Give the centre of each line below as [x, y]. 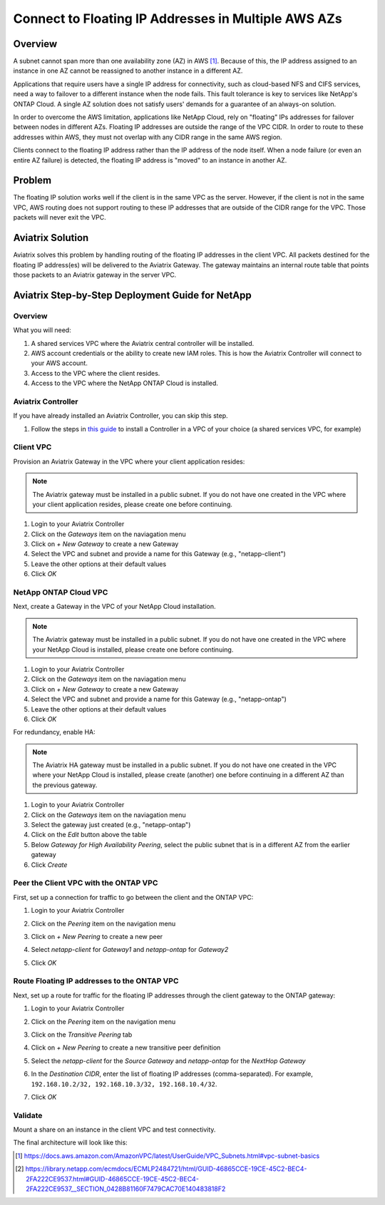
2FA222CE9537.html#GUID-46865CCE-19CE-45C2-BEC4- [113, 1179]
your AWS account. [60, 363]
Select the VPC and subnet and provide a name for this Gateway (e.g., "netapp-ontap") [159, 699]
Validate [28, 1115]
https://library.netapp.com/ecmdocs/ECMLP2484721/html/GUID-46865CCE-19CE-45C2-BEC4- [166, 1169]
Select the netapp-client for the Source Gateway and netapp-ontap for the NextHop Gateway [168, 1061]
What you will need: [42, 330]
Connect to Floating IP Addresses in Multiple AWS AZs [178, 19]
